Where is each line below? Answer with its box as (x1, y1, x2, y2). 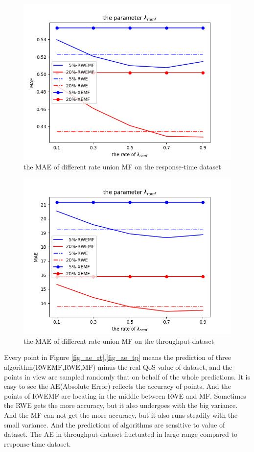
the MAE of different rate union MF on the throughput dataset (23, 335, 214, 346)
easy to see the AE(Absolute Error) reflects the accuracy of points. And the (4, 381, 231, 391)
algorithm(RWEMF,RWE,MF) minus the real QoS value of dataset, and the (4, 361, 232, 372)
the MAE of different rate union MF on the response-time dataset (23, 161, 221, 171)
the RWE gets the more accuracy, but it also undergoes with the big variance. (4, 400, 238, 410)
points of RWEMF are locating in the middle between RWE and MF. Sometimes (4, 390, 246, 401)
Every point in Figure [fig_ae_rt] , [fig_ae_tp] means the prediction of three (4, 352, 231, 362)
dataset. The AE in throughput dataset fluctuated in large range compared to (4, 429, 237, 439)
